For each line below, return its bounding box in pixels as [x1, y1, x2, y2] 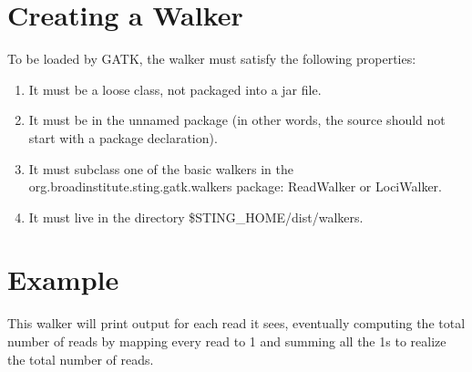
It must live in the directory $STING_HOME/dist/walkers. [28, 207, 364, 226]
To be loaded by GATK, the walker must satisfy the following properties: [7, 49, 416, 68]
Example [7, 261, 119, 298]
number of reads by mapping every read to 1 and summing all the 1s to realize [7, 332, 446, 350]
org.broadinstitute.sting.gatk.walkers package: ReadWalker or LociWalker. [28, 177, 442, 196]
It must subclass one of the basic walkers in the [28, 159, 293, 178]
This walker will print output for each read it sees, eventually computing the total [7, 314, 466, 333]
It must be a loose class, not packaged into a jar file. [28, 79, 322, 98]
